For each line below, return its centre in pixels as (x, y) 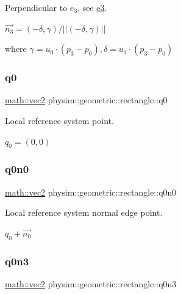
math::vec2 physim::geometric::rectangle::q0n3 (91, 283)
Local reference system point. (59, 120)
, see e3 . (92, 7)
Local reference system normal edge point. (84, 212)
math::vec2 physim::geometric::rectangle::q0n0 (91, 192)
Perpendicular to (36, 7)
